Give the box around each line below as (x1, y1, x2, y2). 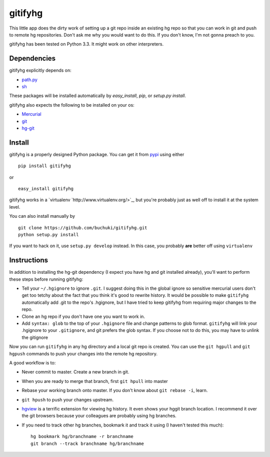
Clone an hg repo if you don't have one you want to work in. (21, 313, 145, 319)
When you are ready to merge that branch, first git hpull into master (21, 378, 168, 384)
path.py (21, 77, 37, 83)
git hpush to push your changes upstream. (21, 396, 114, 402)
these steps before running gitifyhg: (9, 276, 83, 282)
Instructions (9, 256, 48, 265)
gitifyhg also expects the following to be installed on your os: (9, 102, 134, 108)
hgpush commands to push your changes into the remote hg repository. (9, 350, 157, 356)
